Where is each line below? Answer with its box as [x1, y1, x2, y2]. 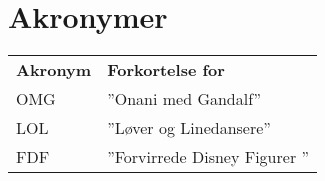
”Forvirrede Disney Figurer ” [107, 145, 310, 169]
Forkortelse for [107, 58, 225, 82]
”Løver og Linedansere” [107, 116, 271, 140]
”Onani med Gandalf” [107, 87, 262, 111]
